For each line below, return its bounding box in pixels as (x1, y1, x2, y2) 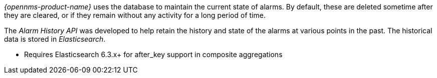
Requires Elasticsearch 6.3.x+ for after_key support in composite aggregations (24, 50, 283, 59)
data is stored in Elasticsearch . (4, 35, 106, 43)
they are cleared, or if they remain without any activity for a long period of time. (4, 11, 266, 19)
